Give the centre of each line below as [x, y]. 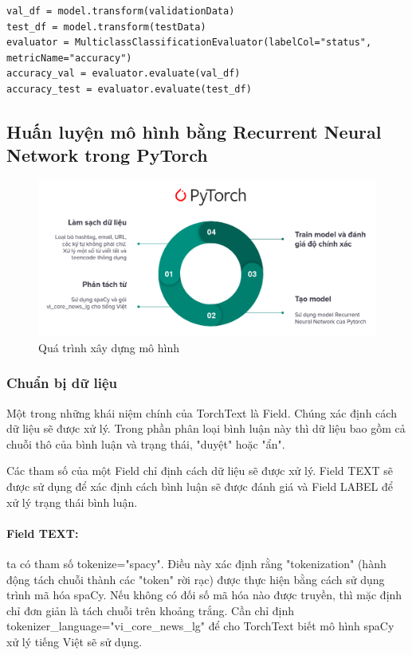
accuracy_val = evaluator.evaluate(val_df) [124, 74]
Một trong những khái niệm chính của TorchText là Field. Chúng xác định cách [202, 412]
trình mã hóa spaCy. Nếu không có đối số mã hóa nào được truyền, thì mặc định [204, 595]
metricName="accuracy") [69, 58]
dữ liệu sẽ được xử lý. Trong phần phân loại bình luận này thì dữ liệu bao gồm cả [206, 428]
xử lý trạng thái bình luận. [72, 502]
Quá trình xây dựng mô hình [109, 347]
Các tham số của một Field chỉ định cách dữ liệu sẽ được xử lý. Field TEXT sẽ [200, 471]
